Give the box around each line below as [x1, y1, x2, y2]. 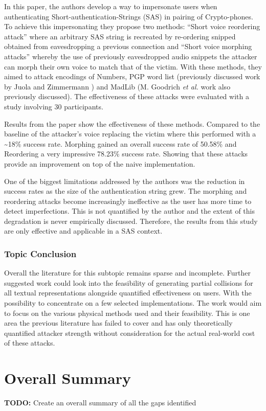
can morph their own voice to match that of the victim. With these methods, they [4, 61, 262, 72]
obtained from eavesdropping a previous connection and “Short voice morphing [4, 41, 252, 52]
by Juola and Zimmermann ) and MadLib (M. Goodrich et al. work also [4, 81, 231, 92]
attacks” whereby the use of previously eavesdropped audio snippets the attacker [4, 51, 257, 61]
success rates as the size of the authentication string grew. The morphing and [4, 186, 247, 196]
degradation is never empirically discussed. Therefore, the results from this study [4, 215, 258, 226]
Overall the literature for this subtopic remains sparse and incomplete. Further [4, 267, 251, 278]
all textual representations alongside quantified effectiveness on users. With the [4, 287, 252, 298]
